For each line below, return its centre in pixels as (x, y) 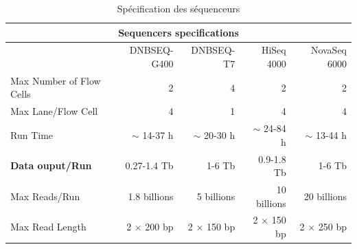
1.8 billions (151, 196)
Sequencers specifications (178, 32)
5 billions (216, 196)
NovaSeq (329, 50)
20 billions (325, 196)
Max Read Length (48, 227)
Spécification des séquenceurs (178, 8)
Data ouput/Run (51, 165)
